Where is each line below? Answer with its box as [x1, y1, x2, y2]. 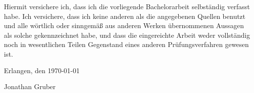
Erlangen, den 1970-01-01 [4, 65, 80, 75]
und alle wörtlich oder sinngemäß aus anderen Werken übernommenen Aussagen [4, 20, 244, 31]
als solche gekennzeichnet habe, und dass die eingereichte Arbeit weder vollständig [4, 30, 250, 40]
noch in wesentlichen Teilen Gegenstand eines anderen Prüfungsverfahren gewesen [4, 39, 249, 49]
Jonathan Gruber [4, 81, 56, 92]
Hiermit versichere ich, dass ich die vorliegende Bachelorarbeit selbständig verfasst [4, 1, 250, 11]
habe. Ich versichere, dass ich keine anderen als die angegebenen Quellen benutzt [4, 11, 246, 21]
